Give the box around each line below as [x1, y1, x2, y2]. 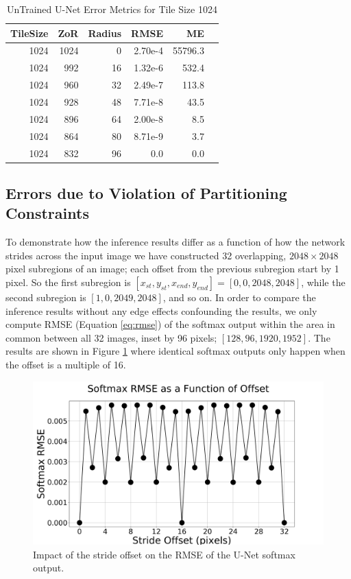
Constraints [5, 202, 89, 224]
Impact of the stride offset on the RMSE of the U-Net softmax [33, 547, 295, 561]
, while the [301, 274, 346, 289]
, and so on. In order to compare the [162, 289, 316, 304]
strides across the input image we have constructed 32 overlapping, [5, 248, 287, 262]
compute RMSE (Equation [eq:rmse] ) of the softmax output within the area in [5, 317, 335, 331]
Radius [88, 25, 122, 40]
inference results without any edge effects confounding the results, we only [5, 303, 317, 318]
